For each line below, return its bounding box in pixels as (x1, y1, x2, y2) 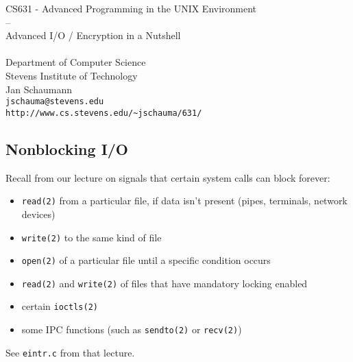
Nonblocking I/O (5, 138, 129, 159)
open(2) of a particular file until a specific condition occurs (21, 253, 271, 267)
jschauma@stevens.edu (5, 97, 104, 107)
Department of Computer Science (5, 55, 146, 69)
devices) (21, 206, 56, 221)
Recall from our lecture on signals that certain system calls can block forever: (5, 170, 330, 184)
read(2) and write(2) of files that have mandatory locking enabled (21, 276, 308, 290)
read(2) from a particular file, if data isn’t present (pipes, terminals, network (21, 193, 348, 208)
